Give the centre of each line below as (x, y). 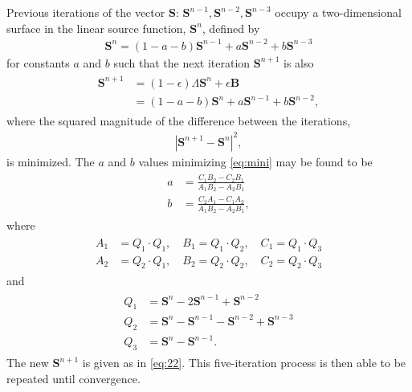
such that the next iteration (182, 62)
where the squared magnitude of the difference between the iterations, (179, 121)
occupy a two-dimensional (338, 12)
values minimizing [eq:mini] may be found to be (255, 161)
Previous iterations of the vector (86, 12)
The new (28, 363)
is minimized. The (51, 161)
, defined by (231, 28)
